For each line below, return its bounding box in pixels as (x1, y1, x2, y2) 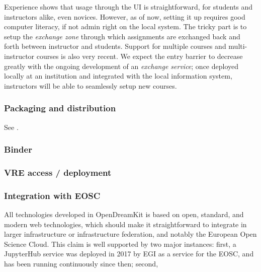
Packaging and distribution (4, 102, 116, 114)
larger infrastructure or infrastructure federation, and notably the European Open (4, 229, 257, 239)
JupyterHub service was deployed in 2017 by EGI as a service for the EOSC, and (4, 248, 254, 259)
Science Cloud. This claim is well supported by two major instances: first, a (4, 238, 236, 249)
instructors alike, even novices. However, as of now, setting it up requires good (4, 11, 245, 22)
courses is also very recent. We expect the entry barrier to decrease (36, 50, 243, 61)
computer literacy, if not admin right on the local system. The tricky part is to (4, 21, 247, 32)
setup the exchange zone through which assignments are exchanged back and (4, 31, 240, 41)
